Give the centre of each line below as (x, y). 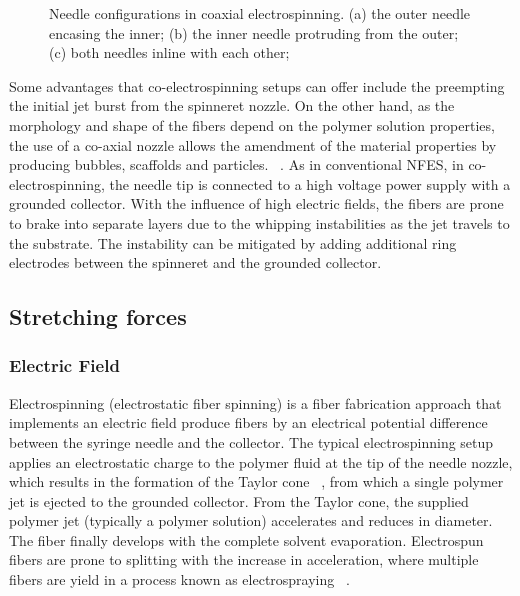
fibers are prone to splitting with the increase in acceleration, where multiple (244, 559)
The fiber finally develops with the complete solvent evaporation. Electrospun (246, 539)
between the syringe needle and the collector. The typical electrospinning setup (251, 441)
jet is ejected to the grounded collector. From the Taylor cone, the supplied (239, 500)
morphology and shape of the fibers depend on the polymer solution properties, (252, 124)
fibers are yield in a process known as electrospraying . (179, 579)
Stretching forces (98, 316)
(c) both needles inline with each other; (169, 52)
